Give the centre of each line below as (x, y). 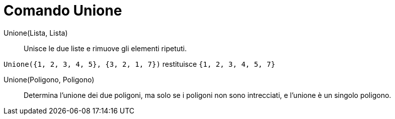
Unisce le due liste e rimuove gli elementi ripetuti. (105, 48)
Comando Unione (63, 11)
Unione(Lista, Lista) (36, 33)
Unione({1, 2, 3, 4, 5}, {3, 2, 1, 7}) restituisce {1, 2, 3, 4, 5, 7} (139, 64)
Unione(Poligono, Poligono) (49, 79)
